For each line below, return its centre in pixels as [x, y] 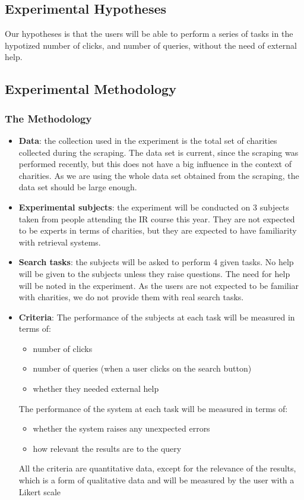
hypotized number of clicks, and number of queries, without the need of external [151, 45]
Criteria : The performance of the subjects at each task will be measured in [157, 317]
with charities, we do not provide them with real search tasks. [131, 297]
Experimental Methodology [91, 89]
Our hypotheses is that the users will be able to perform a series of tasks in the [149, 34]
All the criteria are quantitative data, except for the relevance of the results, [157, 468]
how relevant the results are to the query [107, 448]
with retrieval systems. [60, 242]
